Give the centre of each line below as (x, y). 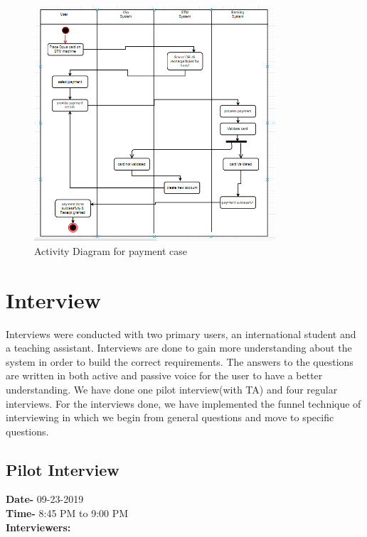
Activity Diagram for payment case (111, 250)
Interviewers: (38, 527)
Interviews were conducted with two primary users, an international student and (181, 333)
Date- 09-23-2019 (45, 499)
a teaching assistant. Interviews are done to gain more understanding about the (179, 348)
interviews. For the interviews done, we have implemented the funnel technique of (183, 403)
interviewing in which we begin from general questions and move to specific (170, 417)
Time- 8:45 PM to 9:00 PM (67, 513)
